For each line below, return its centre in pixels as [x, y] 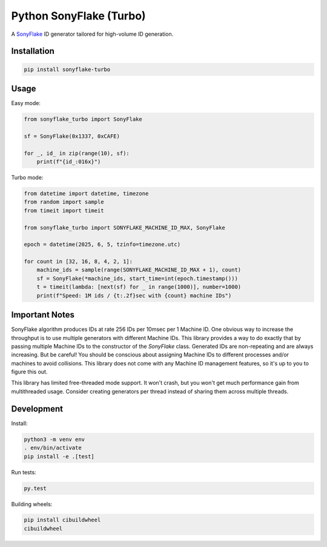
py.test [35, 488]
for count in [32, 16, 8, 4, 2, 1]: [78, 262]
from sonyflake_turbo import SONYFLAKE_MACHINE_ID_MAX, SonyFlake [124, 227]
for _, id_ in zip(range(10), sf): [77, 153]
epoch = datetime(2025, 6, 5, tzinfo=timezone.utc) [102, 245]
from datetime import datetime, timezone [86, 193]
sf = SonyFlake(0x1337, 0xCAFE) [72, 136]
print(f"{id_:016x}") [69, 161]
